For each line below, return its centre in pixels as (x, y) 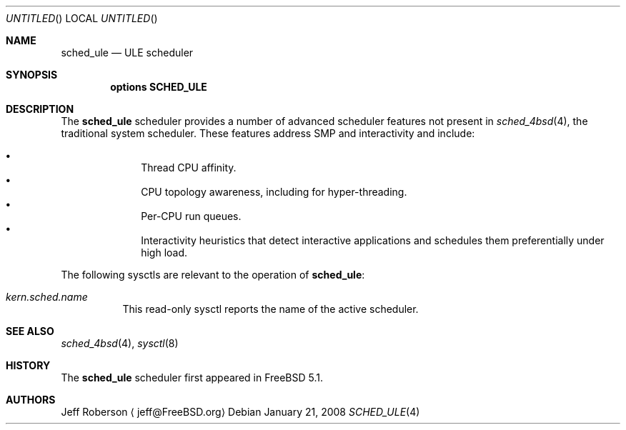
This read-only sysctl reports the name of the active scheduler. (270, 309)
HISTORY (28, 365)
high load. (164, 252)
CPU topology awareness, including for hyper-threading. (274, 192)
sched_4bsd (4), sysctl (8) (120, 343)
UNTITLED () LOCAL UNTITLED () (82, 18)
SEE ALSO (30, 331)
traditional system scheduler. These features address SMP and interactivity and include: (268, 133)
